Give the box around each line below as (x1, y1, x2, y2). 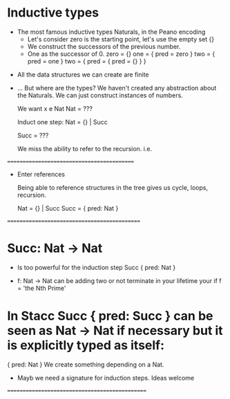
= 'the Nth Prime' (17, 284, 66, 292)
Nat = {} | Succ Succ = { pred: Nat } (17, 204, 119, 212)
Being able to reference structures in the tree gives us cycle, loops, (17, 183, 209, 191)
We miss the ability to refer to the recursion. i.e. (17, 144, 153, 153)
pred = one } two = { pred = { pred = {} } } (27, 57, 146, 65)
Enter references (17, 170, 66, 178)
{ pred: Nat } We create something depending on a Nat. (7, 360, 164, 369)
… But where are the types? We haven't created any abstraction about (17, 84, 217, 92)
